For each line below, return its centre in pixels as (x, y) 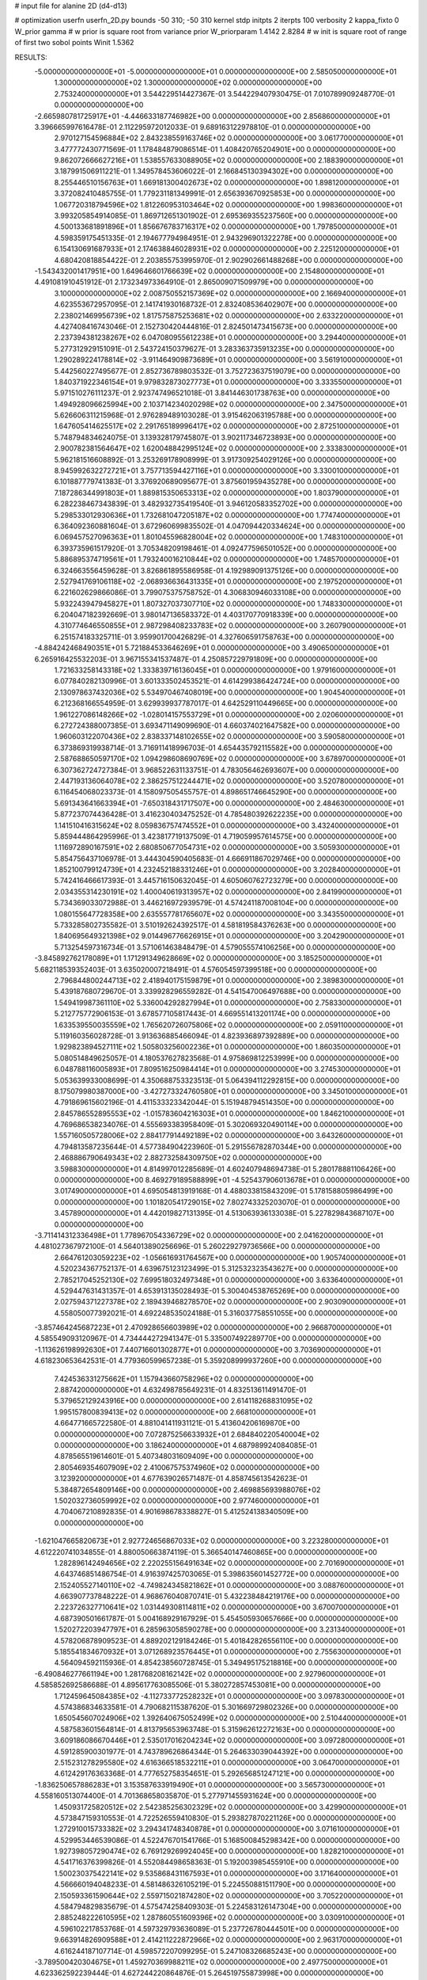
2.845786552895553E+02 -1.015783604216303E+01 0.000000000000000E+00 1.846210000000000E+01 (229, 1114)
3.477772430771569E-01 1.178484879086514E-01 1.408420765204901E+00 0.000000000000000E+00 (225, 149)
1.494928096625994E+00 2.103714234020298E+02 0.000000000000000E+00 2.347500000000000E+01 (231, 404)
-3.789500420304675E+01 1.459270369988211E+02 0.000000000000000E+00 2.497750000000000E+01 (211, 1962)
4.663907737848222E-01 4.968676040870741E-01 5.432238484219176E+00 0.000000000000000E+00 (227, 1597)
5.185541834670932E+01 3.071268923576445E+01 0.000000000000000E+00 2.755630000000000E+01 (228, 1652)
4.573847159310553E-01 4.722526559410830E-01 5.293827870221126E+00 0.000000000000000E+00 (225, 1818)
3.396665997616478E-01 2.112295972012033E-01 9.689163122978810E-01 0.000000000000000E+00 (202, 127)
